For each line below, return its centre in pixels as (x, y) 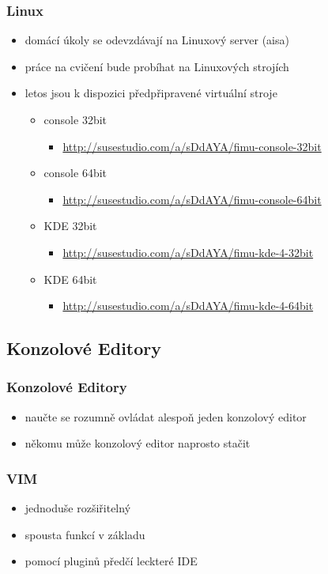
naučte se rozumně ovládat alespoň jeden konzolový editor (166, 416)
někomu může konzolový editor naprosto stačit (138, 443)
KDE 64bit (70, 279)
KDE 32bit (70, 226)
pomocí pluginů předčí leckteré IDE (111, 561)
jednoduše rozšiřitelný (78, 508)
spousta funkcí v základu (85, 534)
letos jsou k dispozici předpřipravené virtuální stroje (151, 93)
